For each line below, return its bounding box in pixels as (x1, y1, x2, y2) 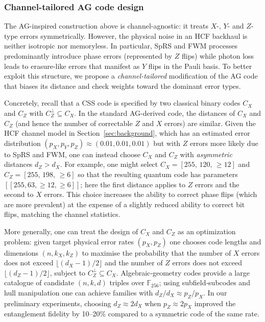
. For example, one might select (60, 159, 158, 169)
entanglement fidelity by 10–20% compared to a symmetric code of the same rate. (4, 308, 259, 319)
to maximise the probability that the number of (82, 247, 231, 258)
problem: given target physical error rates (4, 236, 134, 246)
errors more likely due (190, 137, 258, 148)
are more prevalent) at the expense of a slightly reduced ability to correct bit (4, 199, 245, 209)
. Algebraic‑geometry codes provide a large (116, 267, 250, 278)
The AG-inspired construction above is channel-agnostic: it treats (4, 20, 208, 31)
